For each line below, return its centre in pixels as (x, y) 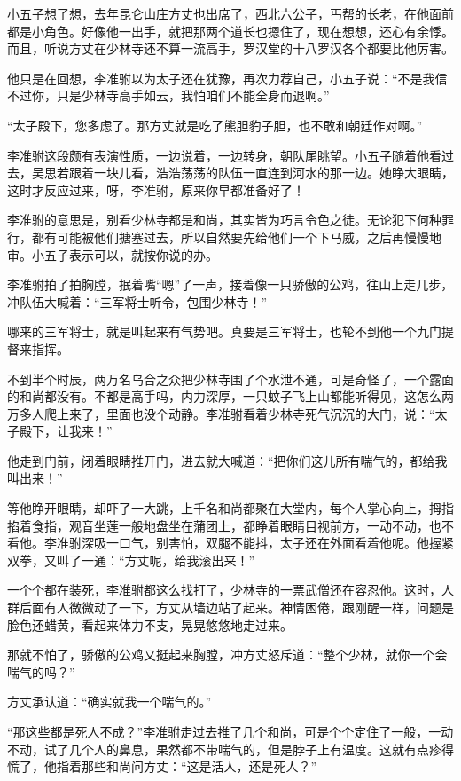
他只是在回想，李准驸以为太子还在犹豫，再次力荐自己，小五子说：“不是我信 (227, 78)
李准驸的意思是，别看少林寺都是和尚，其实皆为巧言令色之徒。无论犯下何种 (224, 220)
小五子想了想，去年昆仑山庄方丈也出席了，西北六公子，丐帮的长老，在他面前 (230, 13)
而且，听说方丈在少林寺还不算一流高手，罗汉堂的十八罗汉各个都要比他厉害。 (230, 48)
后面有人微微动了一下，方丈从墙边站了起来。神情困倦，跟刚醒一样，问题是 (236, 607)
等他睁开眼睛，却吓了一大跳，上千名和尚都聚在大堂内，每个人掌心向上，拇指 (230, 508)
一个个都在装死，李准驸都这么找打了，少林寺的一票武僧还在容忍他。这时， (224, 590)
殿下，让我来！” (66, 431)
